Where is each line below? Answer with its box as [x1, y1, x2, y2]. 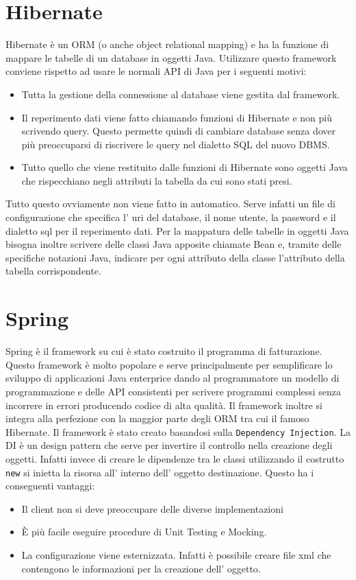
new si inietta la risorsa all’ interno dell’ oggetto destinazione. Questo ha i [5, 465, 314, 479]
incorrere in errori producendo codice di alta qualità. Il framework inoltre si [5, 397, 322, 412]
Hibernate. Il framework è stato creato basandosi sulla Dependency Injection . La [5, 424, 351, 439]
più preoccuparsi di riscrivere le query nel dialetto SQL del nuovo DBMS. [21, 137, 330, 151]
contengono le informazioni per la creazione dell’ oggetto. [21, 561, 261, 575]
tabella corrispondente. [5, 264, 101, 278]
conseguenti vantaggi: [5, 478, 95, 493]
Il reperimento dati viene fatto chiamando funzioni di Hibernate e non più [21, 110, 333, 124]
